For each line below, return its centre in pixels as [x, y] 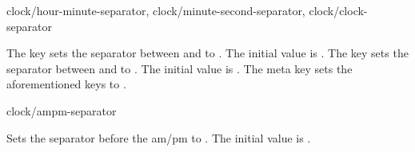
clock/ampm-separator [62, 110]
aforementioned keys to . [66, 84]
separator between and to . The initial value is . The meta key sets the [180, 68]
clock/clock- [338, 10]
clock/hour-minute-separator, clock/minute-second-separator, [156, 10]
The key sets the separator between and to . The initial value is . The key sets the [207, 53]
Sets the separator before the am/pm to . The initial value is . [159, 137]
